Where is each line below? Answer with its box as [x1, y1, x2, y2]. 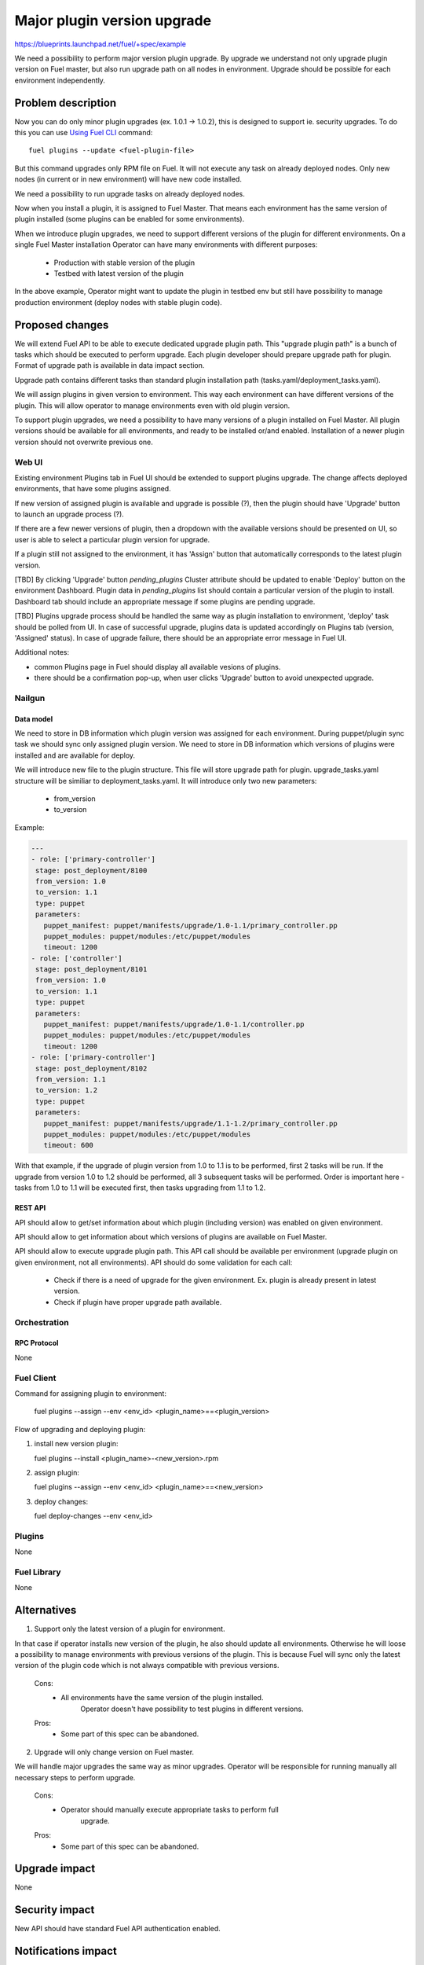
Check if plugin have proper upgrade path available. [53, 1297, 222, 1306]
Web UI [14, 457, 43, 468]
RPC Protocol [14, 1339, 59, 1348]
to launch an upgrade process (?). [14, 509, 125, 519]
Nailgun [14, 692, 46, 703]
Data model [14, 714, 53, 723]
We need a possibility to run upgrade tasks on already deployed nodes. [14, 189, 245, 198]
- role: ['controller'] [31, 953, 123, 963]
